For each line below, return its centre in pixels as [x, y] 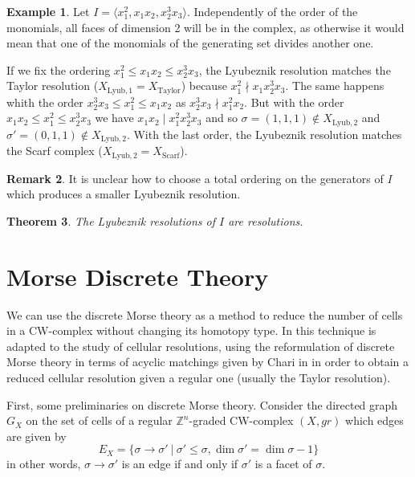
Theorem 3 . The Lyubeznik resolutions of [111, 220]
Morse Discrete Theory [138, 276]
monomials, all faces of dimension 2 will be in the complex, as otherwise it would [205, 27]
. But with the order [294, 102]
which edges [374, 420]
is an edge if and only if [180, 464]
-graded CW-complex [241, 420]
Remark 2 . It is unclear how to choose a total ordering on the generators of [195, 178]
